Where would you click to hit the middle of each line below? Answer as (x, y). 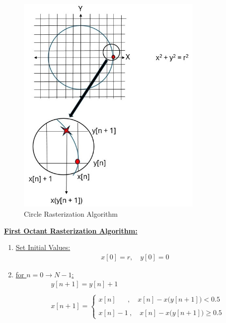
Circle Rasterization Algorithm (71, 214)
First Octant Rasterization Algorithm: (71, 230)
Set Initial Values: (43, 247)
